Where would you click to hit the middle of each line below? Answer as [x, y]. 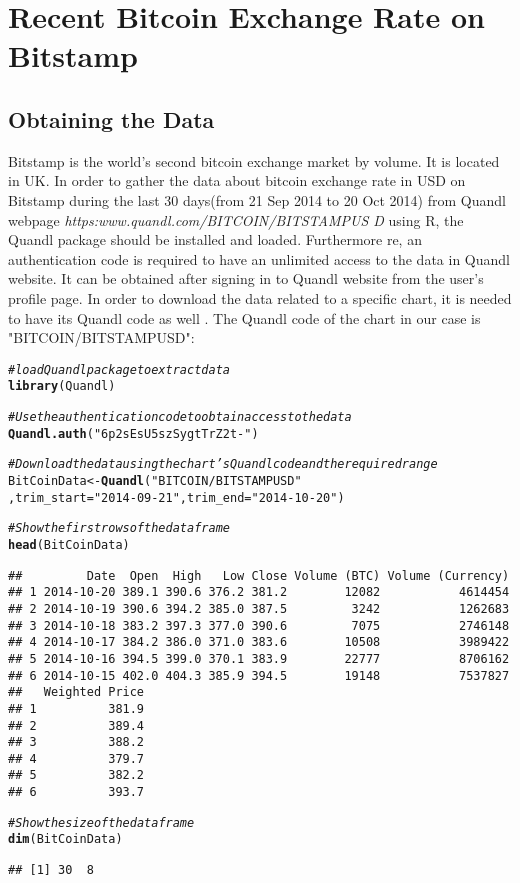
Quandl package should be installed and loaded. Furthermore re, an [215, 239]
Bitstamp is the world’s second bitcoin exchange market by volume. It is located [254, 160]
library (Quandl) [62, 386]
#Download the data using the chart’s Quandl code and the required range [223, 464]
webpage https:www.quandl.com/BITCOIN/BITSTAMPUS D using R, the [236, 219]
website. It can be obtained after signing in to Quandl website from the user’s [246, 278]
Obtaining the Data [111, 118]
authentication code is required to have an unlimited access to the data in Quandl [259, 258]
